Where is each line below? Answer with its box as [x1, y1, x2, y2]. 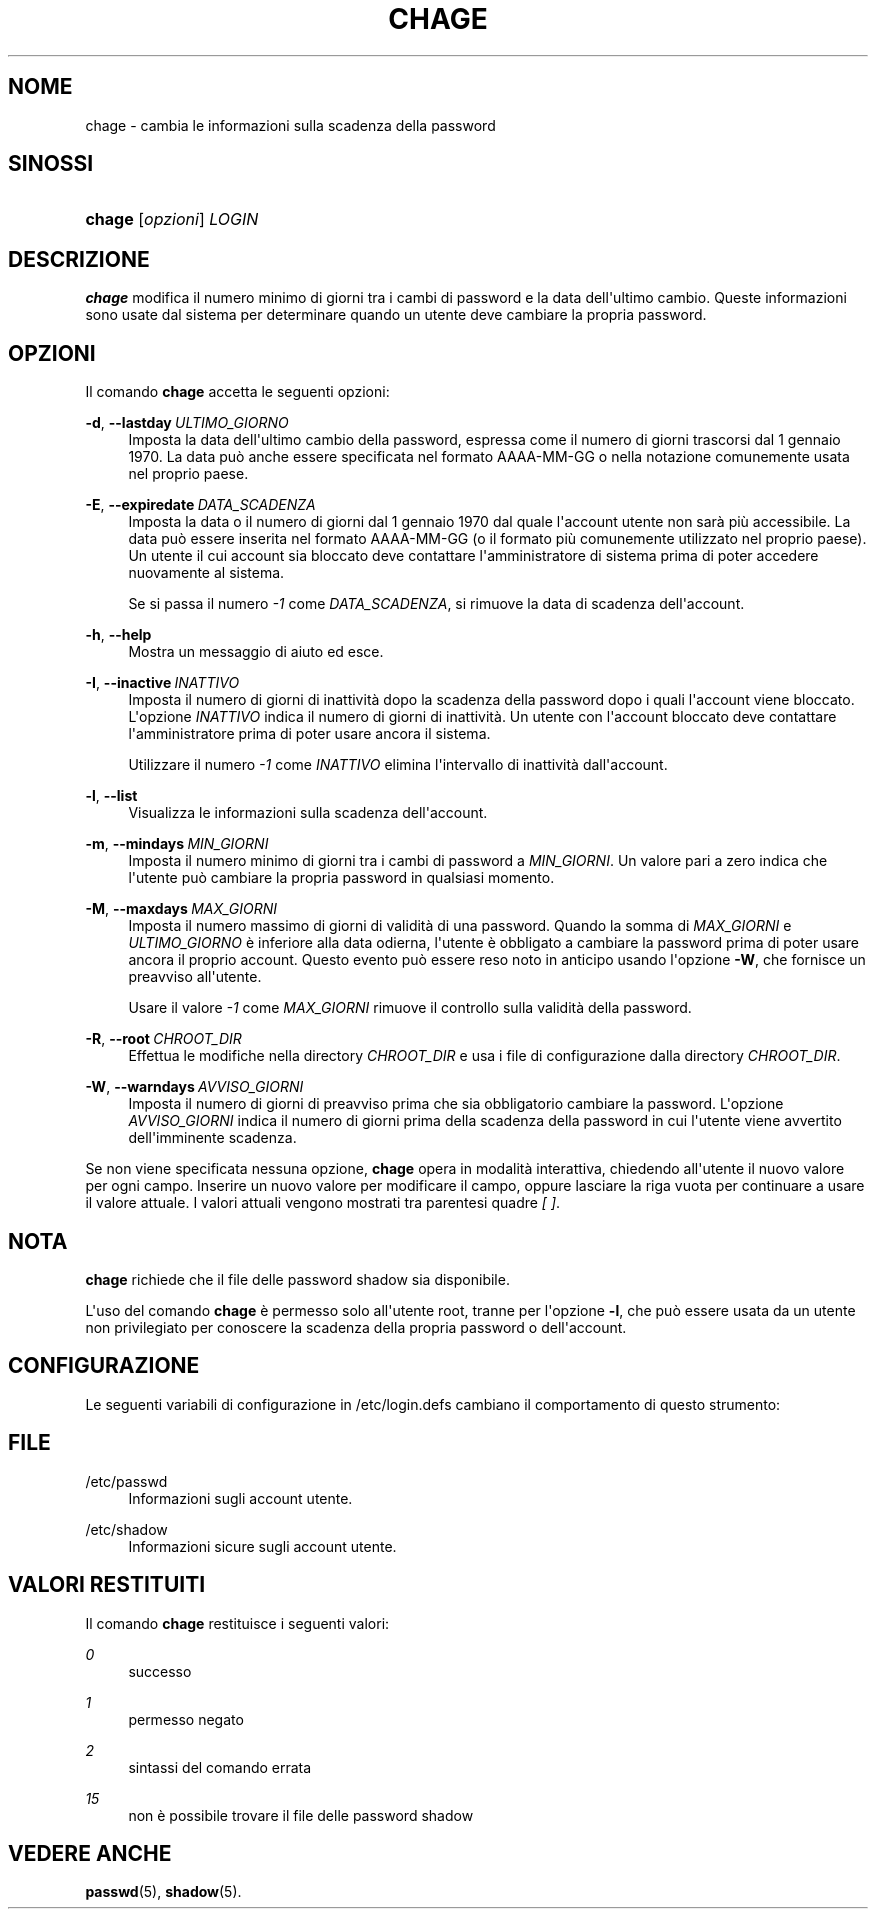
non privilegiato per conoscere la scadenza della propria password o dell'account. [85, 1318, 627, 1336]
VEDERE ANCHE [8, 1840, 172, 1866]
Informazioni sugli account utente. [128, 1489, 353, 1507]
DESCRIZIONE [8, 246, 150, 272]
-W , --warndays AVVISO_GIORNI [85, 1078, 304, 1096]
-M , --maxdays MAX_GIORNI [85, 900, 278, 918]
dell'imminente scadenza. [128, 1129, 297, 1147]
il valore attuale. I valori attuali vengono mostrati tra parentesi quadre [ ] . [85, 1194, 561, 1212]
